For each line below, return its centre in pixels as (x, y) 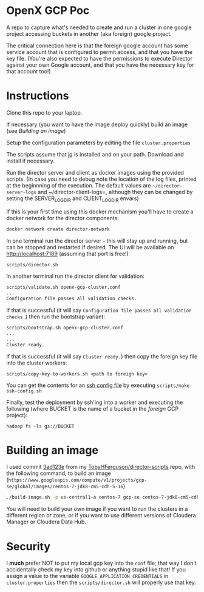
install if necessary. (30, 161)
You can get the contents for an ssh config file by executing (81, 385)
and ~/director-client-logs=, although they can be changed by (115, 192)
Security (28, 546)
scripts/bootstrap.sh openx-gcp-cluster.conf (65, 328)
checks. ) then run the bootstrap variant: (56, 317)
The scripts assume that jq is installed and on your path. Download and (95, 154)
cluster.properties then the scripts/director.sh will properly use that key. (101, 582)
